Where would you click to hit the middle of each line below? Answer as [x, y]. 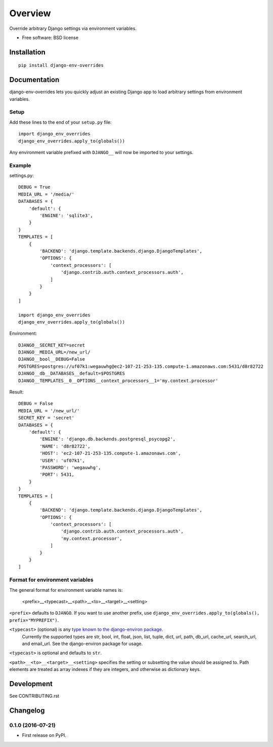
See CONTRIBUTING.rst [34, 696]
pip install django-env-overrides [61, 65]
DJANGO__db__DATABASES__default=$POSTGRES [72, 373]
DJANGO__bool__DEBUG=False [52, 359]
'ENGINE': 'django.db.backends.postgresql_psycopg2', [108, 439]
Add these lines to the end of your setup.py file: [61, 122]
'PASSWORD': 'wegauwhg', [70, 467]
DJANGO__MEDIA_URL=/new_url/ [54, 352]
